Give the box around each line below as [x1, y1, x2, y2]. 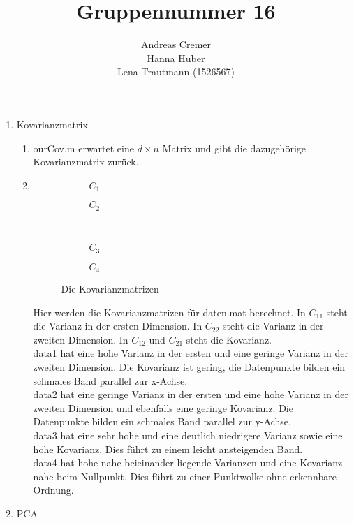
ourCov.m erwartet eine [33, 140, 134, 155]
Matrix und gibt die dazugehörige [162, 140, 307, 155]
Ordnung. [33, 483, 74, 497]
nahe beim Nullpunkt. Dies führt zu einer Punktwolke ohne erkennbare [33, 469, 337, 483]
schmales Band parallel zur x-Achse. [33, 373, 188, 388]
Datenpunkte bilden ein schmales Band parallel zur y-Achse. [33, 414, 291, 429]
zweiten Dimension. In [33, 332, 128, 346]
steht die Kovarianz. [186, 332, 272, 346]
